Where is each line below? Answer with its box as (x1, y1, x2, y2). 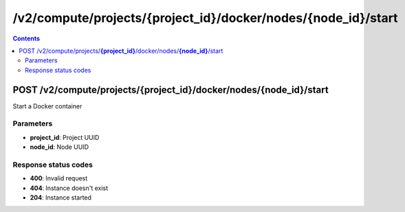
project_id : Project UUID (30, 133, 100, 141)
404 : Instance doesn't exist (30, 184, 109, 192)
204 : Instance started (30, 193, 92, 202)
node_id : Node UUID (30, 143, 89, 151)
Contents (12, 34, 41, 43)
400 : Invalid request (30, 174, 88, 182)
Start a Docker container (12, 102, 83, 110)
